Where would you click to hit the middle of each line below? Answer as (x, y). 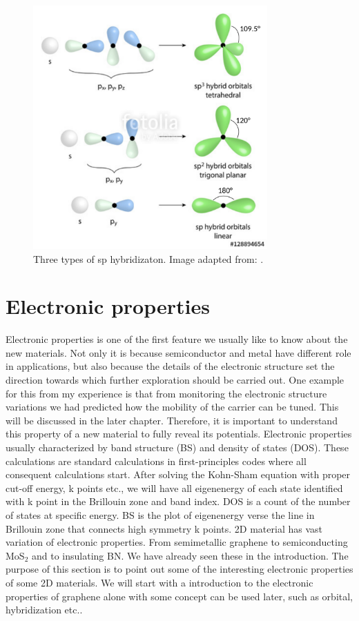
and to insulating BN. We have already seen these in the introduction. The (190, 555)
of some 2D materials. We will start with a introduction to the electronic (159, 582)
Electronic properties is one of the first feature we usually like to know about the (177, 339)
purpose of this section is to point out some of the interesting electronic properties (179, 569)
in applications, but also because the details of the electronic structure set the (170, 366)
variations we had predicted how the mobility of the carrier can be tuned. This (172, 407)
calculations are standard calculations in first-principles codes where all (156, 461)
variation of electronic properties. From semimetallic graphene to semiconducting (177, 542)
